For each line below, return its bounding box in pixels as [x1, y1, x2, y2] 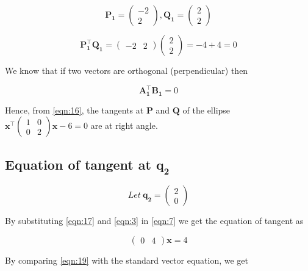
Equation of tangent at [5, 154, 151, 173]
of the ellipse [182, 103, 231, 116]
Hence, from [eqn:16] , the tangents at [5, 103, 144, 116]
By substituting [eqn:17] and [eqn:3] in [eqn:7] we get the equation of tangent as [5, 214, 304, 227]
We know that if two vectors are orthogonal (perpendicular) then [5, 64, 248, 76]
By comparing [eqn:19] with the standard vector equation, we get [5, 253, 249, 266]
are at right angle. [90, 119, 158, 132]
